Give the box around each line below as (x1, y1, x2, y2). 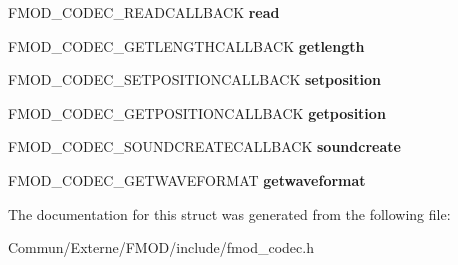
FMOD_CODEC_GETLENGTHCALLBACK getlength (8, 35, 365, 56)
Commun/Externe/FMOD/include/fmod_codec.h (8, 237, 314, 258)
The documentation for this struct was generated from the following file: (8, 203, 451, 224)
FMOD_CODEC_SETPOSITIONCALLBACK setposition (8, 69, 381, 90)
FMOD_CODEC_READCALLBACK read (8, 2, 280, 22)
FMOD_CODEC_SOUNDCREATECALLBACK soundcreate (8, 136, 401, 157)
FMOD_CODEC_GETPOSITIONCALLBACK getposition (8, 102, 386, 123)
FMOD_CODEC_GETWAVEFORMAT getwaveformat (8, 169, 366, 190)
